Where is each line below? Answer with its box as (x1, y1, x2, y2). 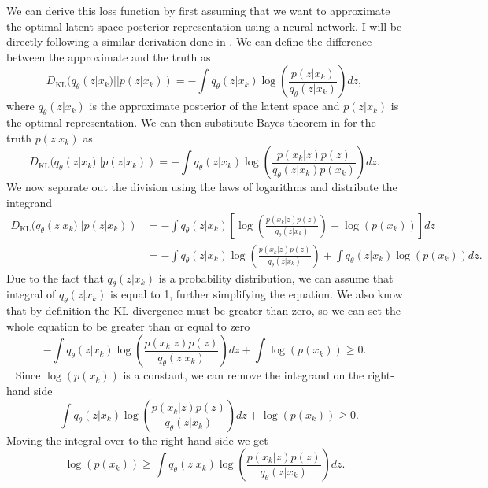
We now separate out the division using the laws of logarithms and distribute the (6, 179, 397, 195)
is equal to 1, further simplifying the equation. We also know (110, 286, 403, 302)
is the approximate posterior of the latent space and (89, 98, 340, 114)
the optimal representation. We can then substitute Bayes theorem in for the (6, 114, 376, 131)
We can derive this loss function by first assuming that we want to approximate (6, 2, 390, 18)
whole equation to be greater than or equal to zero (6, 317, 250, 334)
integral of (6, 286, 56, 302)
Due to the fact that (6, 269, 104, 286)
